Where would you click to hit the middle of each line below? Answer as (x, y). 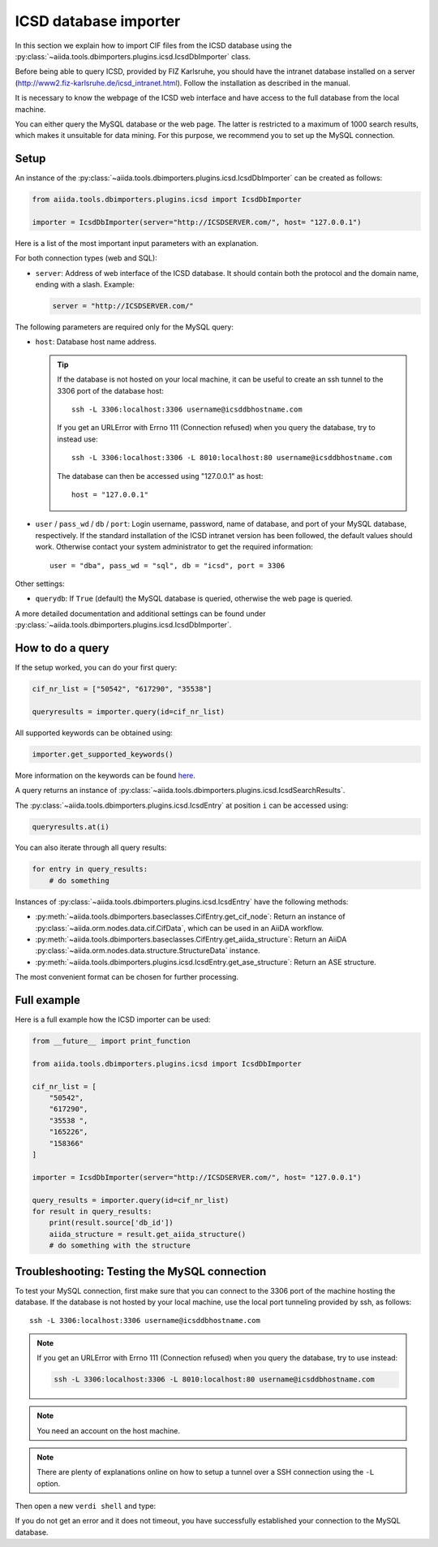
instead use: (78, 439)
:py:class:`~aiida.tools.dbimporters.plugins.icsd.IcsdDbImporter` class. (133, 56)
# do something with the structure (120, 1245)
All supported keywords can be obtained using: (94, 733)
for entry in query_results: (90, 869)
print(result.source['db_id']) (111, 1223)
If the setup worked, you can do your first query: (96, 668)
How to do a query (62, 648)
